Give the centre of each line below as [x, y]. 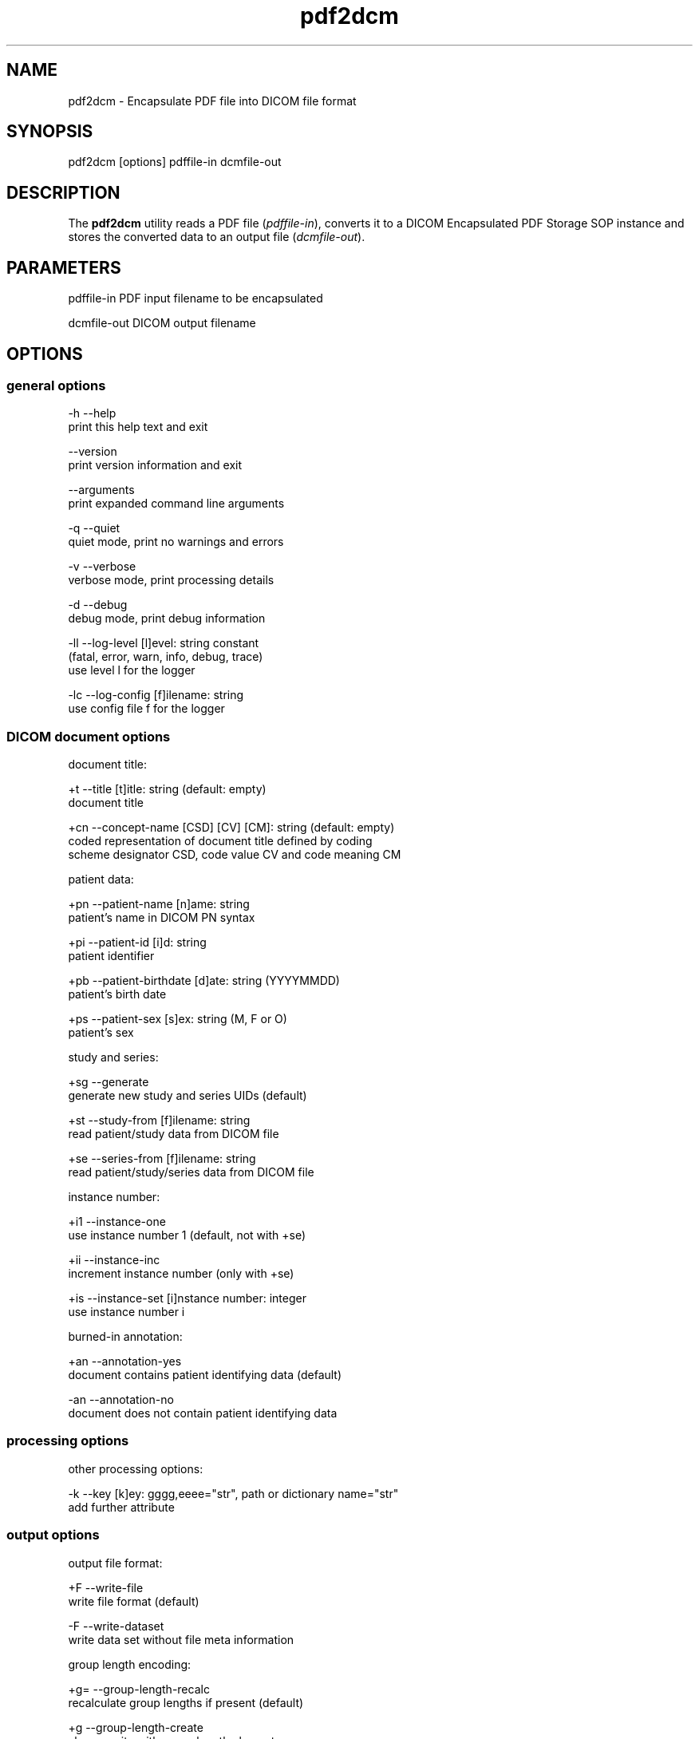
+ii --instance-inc [114, 1260]
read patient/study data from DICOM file [174, 1134]
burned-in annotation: [125, 1337]
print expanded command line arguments [176, 504]
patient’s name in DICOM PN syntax [162, 918]
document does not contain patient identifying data [203, 1413]
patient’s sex [101, 1033]
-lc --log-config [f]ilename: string [156, 695]
